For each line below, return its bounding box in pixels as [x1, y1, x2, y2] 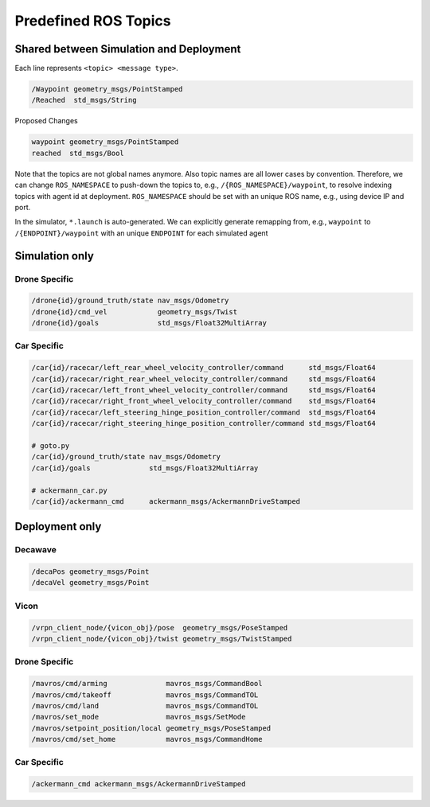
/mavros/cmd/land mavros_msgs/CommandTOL [31, 701, 259, 710]
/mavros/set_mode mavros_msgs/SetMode [31, 712, 246, 722]
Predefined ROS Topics [14, 12, 171, 29]
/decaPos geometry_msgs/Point [31, 567, 150, 576]
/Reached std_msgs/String [31, 96, 137, 105]
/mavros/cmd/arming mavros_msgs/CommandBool [31, 679, 263, 688]
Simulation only [14, 249, 95, 263]
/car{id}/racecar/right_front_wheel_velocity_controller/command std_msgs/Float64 [31, 396, 376, 406]
